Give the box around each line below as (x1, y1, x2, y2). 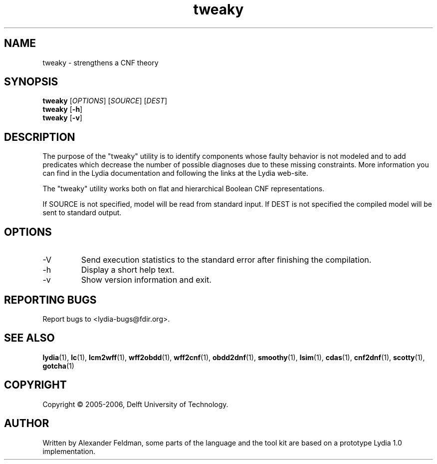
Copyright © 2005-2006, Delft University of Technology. (42, 400, 228, 409)
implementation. (42, 447, 96, 456)
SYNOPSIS (4, 75, 58, 88)
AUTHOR (4, 417, 49, 430)
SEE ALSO (4, 332, 55, 345)
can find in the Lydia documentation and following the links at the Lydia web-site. (42, 169, 308, 178)
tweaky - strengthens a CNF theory (42, 58, 159, 67)
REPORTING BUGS (4, 293, 97, 306)
